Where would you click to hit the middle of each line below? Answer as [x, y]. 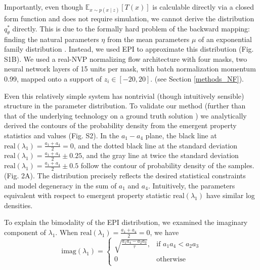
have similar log [230, 195]
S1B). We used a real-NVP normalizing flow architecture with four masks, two [126, 59]
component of [25, 232]
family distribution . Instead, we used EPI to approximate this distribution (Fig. [129, 49]
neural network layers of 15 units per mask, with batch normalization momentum [130, 69]
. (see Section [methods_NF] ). [197, 78]
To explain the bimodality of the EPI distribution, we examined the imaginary [126, 222]
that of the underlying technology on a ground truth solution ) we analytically [125, 115]
